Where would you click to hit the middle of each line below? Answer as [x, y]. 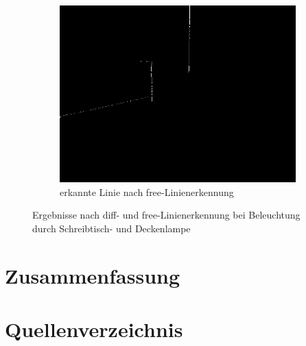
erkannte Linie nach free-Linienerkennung [147, 191]
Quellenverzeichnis [94, 329]
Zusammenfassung [93, 275]
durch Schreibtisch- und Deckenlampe [111, 228]
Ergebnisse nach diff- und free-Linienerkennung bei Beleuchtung [166, 215]
